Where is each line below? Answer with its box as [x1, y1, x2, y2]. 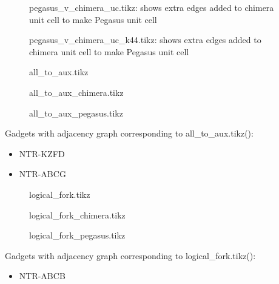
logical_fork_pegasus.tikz [29, 229, 126, 242]
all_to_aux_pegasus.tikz [29, 106, 123, 119]
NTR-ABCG [19, 167, 66, 180]
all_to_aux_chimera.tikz [29, 86, 124, 98]
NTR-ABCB [19, 269, 66, 282]
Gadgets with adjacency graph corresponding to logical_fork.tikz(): [5, 249, 256, 262]
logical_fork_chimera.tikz [29, 208, 126, 221]
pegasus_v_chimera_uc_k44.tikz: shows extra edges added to [29, 33, 261, 46]
